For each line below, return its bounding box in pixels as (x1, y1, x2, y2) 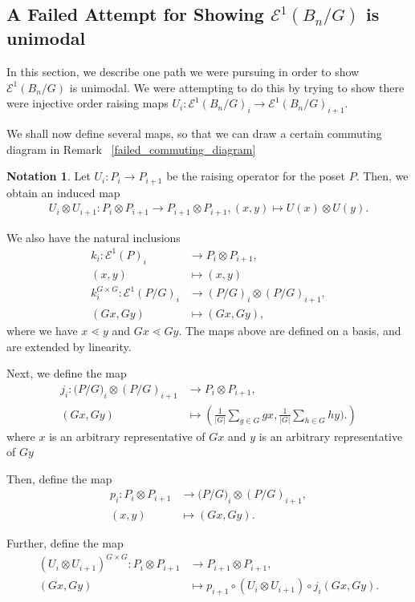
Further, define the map (6, 535, 124, 551)
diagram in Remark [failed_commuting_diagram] (6, 140, 256, 157)
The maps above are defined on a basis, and (185, 321, 401, 338)
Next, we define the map (6, 365, 127, 382)
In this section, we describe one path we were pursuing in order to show (6, 63, 360, 79)
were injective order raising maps (6, 95, 169, 111)
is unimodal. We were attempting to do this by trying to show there (69, 79, 405, 95)
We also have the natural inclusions (6, 228, 181, 245)
